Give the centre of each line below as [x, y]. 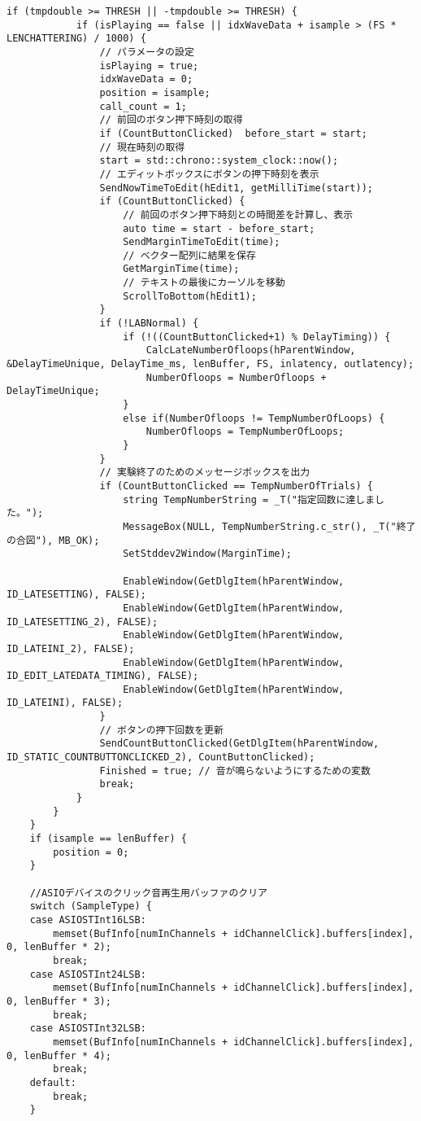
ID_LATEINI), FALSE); [65, 703]
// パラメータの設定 [147, 52]
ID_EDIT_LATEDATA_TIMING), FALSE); [103, 676]
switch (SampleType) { [91, 906]
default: [53, 1082]
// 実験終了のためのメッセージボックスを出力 [205, 473]
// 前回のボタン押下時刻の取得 [171, 120]
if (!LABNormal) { [149, 324]
